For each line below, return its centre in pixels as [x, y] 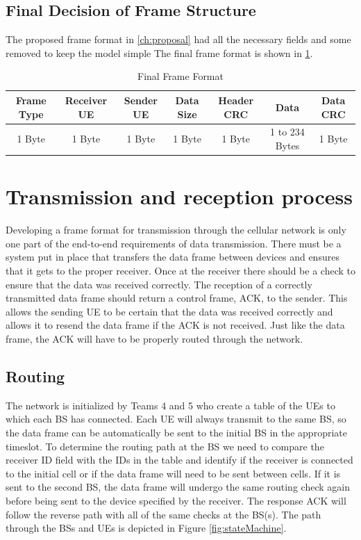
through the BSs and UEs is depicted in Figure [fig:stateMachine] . [146, 528]
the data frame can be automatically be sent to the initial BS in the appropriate [176, 432]
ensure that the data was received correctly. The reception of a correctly [159, 284]
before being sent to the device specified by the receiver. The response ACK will [176, 500]
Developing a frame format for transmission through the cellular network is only [176, 230]
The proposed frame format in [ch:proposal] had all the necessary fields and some [178, 39]
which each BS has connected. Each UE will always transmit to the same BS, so [176, 419]
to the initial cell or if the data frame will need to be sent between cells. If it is [173, 473]
